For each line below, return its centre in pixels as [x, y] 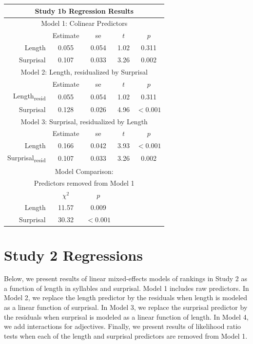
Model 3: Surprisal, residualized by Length [84, 121]
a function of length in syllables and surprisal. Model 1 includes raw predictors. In [126, 288]
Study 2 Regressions [73, 255]
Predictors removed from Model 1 [84, 183]
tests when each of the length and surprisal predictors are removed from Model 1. [126, 335]
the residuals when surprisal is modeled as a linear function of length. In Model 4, [126, 316]
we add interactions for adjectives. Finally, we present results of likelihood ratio [123, 326]
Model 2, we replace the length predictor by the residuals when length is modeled [126, 297]
